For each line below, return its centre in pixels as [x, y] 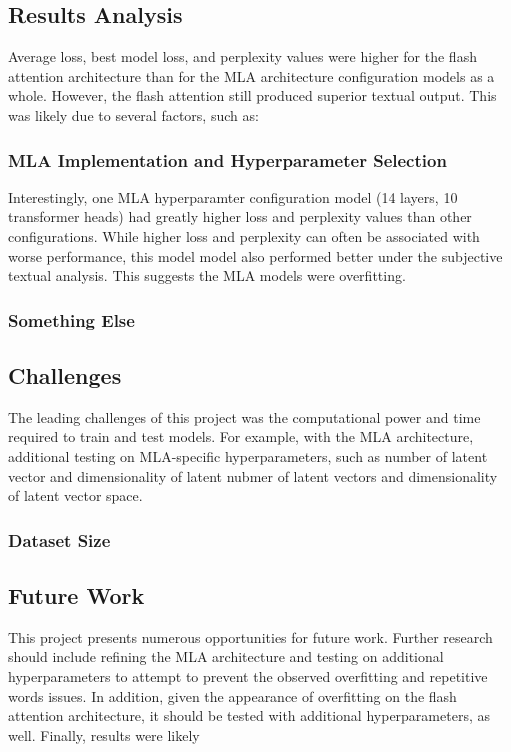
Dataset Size [59, 539]
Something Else [71, 319]
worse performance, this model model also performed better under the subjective [255, 255]
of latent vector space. [75, 495]
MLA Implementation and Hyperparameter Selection [227, 159]
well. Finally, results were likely [104, 734]
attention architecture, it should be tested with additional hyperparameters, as [249, 715]
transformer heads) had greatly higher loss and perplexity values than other [240, 216]
